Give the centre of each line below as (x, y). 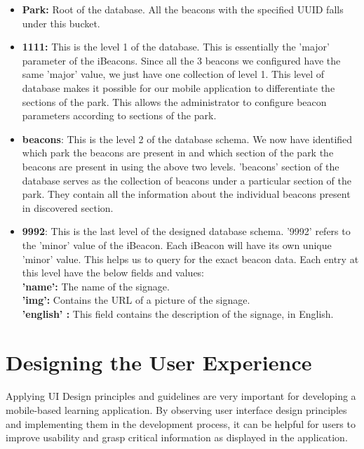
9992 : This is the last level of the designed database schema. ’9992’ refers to (186, 231)
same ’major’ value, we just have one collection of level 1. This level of (173, 74)
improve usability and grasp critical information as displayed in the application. (177, 437)
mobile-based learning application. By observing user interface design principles (176, 410)
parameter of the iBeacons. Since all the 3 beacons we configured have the (181, 60)
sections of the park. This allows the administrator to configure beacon (174, 101)
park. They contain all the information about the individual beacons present (186, 194)
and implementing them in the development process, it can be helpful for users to (181, 423)
